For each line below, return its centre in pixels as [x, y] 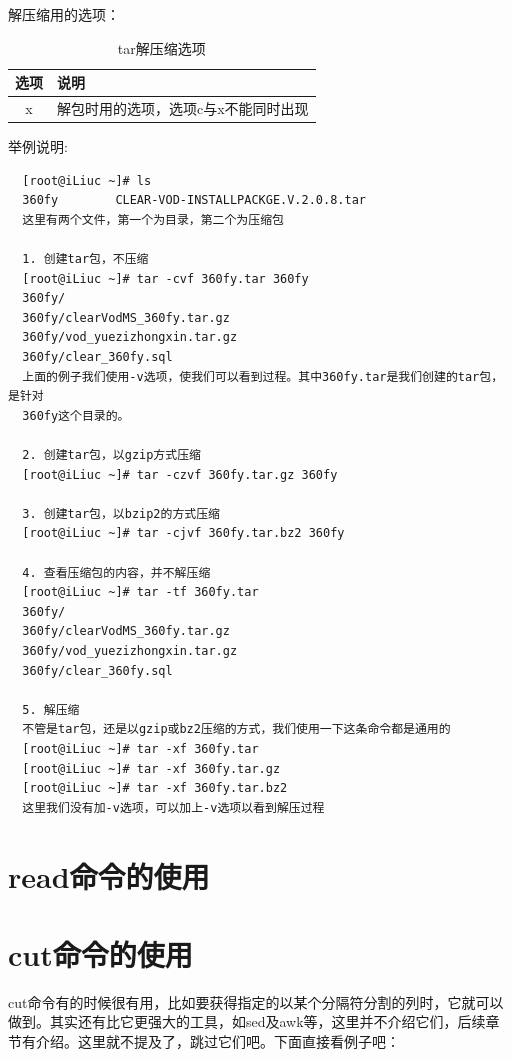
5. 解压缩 [51, 709]
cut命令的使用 [100, 953]
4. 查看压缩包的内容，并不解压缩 [116, 572]
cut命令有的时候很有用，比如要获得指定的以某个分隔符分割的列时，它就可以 [256, 1001]
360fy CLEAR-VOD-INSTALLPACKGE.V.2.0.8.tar [194, 200]
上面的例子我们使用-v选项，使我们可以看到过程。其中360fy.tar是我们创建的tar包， [263, 376]
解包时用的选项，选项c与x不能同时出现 [183, 108]
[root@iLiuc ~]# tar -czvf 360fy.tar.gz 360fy [180, 474]
